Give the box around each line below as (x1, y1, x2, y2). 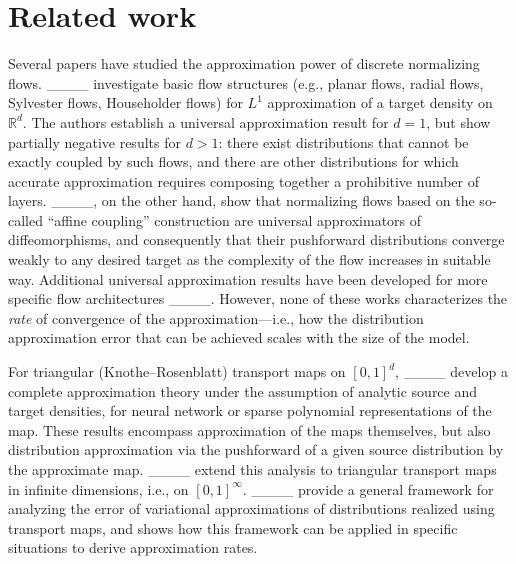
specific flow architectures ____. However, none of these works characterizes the (8, 288, 508, 309)
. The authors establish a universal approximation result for (22, 111, 389, 132)
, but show (426, 111, 491, 132)
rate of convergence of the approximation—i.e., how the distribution (8, 307, 424, 328)
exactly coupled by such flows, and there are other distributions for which (8, 151, 459, 172)
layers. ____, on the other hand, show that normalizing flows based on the (8, 190, 475, 211)
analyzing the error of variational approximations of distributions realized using (8, 498, 495, 519)
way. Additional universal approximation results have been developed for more (8, 268, 488, 289)
